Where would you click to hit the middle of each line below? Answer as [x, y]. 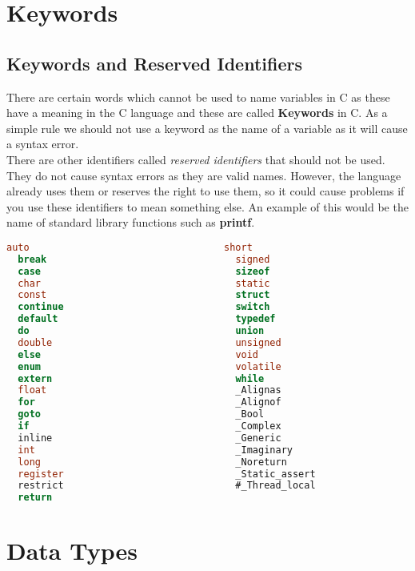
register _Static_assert [167, 474]
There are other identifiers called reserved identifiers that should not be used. [196, 159]
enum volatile [150, 366]
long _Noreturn [152, 462]
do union [141, 331]
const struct [144, 295]
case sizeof [144, 271]
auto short [130, 247]
